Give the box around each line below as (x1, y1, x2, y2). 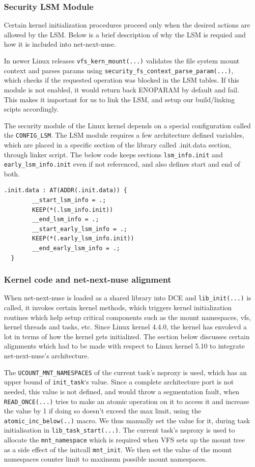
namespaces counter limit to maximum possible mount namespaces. (4, 454, 207, 464)
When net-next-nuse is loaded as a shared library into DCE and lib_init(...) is (4, 292, 252, 303)
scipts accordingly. (4, 104, 59, 114)
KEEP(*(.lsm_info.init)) (32, 206, 113, 213)
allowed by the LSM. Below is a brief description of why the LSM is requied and (4, 29, 246, 39)
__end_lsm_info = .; (32, 216, 99, 223)
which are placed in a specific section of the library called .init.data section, (4, 139, 231, 149)
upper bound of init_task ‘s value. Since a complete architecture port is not (4, 377, 234, 387)
